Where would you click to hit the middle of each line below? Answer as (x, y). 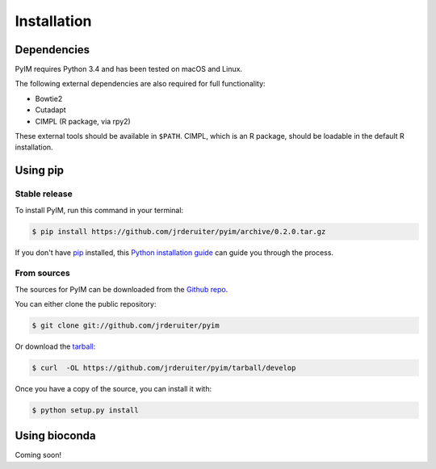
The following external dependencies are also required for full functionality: (140, 84)
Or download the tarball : (55, 346)
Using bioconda (55, 436)
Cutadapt (50, 110)
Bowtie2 (49, 98)
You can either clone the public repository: (86, 304)
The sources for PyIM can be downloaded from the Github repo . (122, 289)
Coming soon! (38, 455)
